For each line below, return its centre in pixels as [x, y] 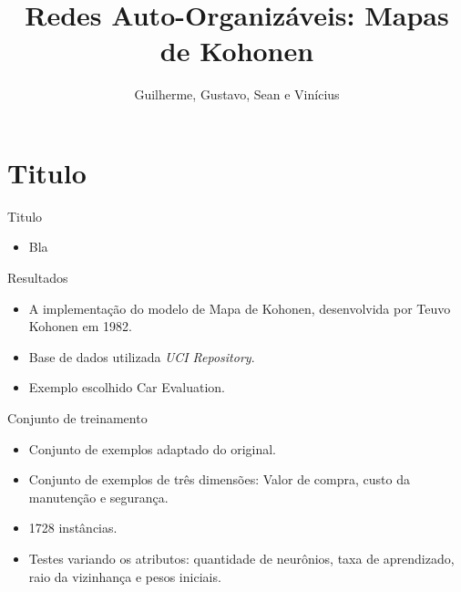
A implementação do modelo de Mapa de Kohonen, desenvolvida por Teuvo [240, 308]
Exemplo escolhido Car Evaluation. [127, 387]
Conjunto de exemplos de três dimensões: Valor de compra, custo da [219, 479]
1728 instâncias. [73, 528]
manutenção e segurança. [98, 497]
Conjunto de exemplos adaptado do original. [153, 448]
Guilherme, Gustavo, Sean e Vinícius [237, 94]
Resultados [38, 278]
